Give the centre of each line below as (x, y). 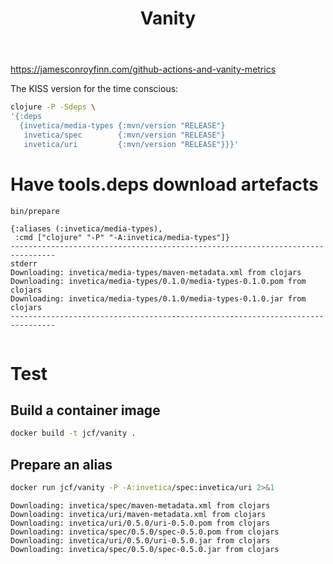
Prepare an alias (61, 464)
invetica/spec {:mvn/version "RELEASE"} (124, 135)
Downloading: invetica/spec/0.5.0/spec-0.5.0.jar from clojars (145, 549)
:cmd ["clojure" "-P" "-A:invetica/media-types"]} (122, 238)
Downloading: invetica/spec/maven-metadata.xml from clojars (140, 505)
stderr (24, 264)
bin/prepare (35, 211)
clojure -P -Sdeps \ (53, 107)
